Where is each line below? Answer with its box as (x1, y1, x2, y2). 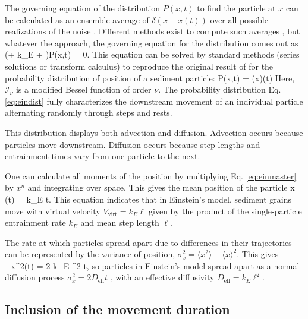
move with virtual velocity (5, 204, 100, 217)
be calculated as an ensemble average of (5, 13, 149, 26)
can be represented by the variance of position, (5, 248, 175, 260)
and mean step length (80, 216, 159, 229)
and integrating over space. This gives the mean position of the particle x (27, 181, 295, 194)
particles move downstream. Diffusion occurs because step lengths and (5, 138, 260, 150)
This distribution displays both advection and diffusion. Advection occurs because (5, 126, 303, 138)
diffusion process (5, 271, 65, 283)
